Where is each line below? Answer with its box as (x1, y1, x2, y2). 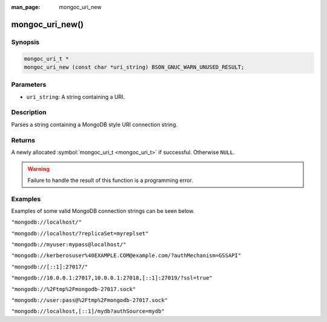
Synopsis (11, 38, 39, 46)
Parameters (11, 81, 47, 89)
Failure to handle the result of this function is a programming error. (27, 176, 194, 184)
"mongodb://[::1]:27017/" (11, 263, 88, 270)
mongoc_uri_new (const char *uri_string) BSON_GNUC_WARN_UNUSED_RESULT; (24, 64, 245, 70)
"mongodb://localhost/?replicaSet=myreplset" (11, 230, 149, 236)
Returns (11, 136, 36, 144)
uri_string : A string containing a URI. (26, 93, 125, 100)
